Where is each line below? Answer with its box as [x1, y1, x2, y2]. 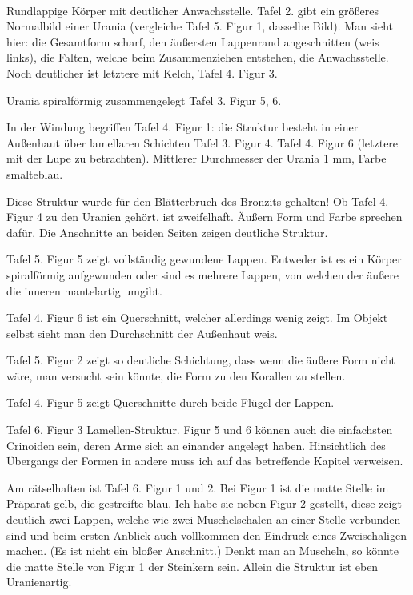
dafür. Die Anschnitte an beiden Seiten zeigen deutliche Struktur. [6, 223, 328, 240]
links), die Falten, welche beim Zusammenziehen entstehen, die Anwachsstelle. [6, 49, 389, 66]
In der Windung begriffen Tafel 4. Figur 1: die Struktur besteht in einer [6, 119, 359, 135]
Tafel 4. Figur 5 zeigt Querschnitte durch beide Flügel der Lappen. [6, 394, 335, 411]
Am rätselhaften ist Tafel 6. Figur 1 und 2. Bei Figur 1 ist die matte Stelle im [6, 479, 389, 496]
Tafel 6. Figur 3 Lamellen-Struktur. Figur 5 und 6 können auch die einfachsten [6, 421, 393, 438]
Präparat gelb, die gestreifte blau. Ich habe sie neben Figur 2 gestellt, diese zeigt [6, 495, 402, 512]
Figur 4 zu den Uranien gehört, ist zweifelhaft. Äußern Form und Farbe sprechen [6, 208, 403, 225]
